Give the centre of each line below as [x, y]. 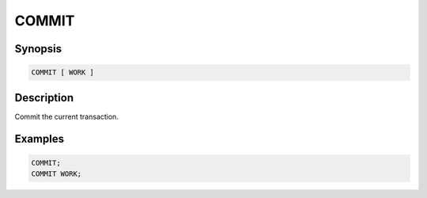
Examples [40, 139]
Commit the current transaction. [66, 116]
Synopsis [38, 49]
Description [44, 98]
